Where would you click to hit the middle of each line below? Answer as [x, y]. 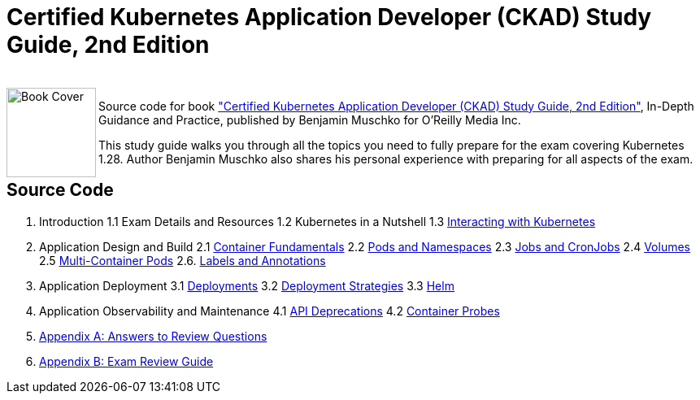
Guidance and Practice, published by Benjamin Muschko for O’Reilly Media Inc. [310, 120]
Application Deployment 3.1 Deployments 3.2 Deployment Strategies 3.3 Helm [247, 285]
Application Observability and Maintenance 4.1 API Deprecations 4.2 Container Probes [270, 311]
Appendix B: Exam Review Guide [126, 361]
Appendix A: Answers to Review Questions [153, 336]
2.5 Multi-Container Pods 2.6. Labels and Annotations [183, 260]
